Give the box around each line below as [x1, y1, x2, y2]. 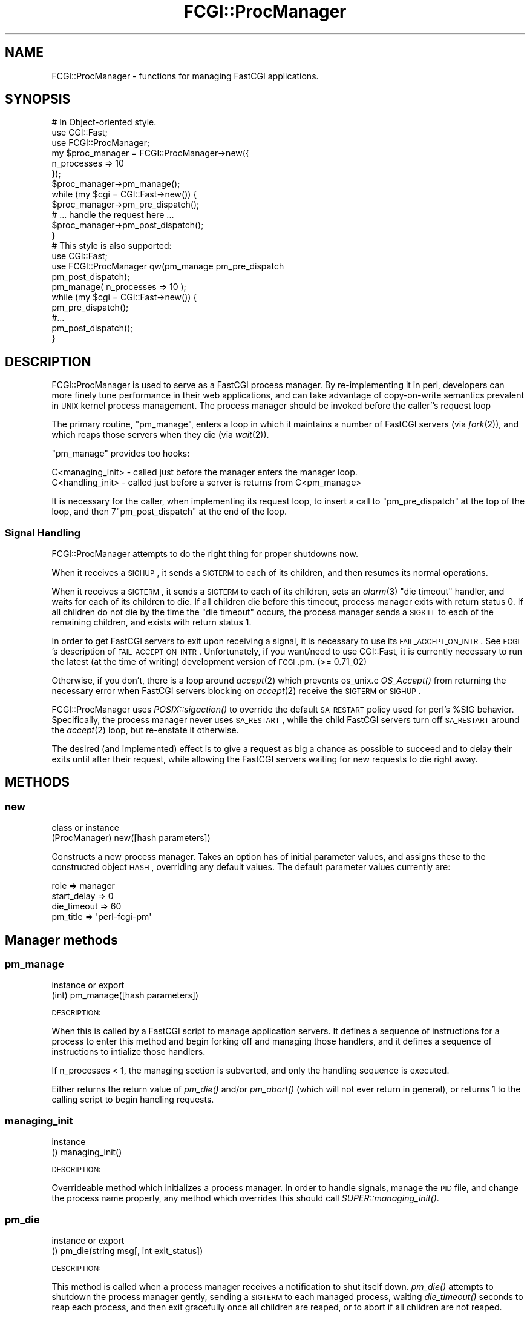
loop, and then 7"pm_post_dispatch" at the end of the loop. [51, 506, 287, 517]
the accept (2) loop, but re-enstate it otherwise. [51, 725, 239, 736]
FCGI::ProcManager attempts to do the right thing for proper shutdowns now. [51, 549, 358, 559]
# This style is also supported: [51, 240, 172, 251]
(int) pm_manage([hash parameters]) [51, 990, 199, 1001]
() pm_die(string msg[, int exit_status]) [51, 1245, 203, 1256]
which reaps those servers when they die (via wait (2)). [51, 429, 269, 440]
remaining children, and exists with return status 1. [51, 617, 252, 628]
